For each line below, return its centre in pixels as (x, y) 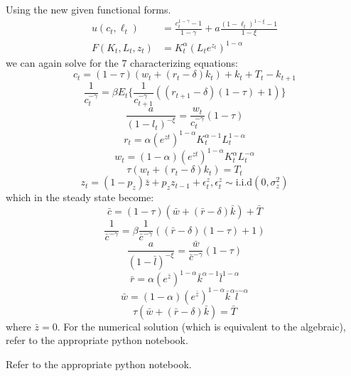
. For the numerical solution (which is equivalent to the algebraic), (201, 326)
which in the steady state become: (80, 197)
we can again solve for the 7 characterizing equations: (122, 62)
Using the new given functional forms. (88, 9)
